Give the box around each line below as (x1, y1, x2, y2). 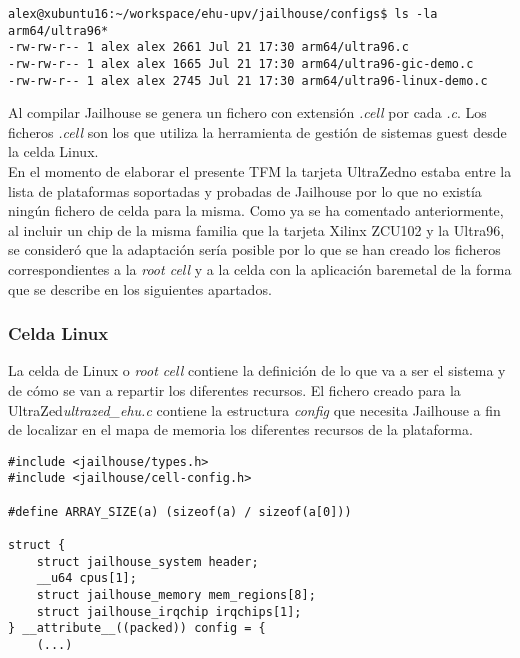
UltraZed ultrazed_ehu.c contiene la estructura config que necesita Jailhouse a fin (8, 399, 501, 420)
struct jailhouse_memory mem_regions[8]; (36, 588, 316, 603)
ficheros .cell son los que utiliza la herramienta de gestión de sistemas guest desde (8, 121, 507, 142)
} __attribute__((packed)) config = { (8, 621, 266, 636)
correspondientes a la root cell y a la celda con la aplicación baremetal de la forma (8, 259, 512, 280)
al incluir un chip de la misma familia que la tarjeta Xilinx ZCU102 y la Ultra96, (8, 219, 505, 240)
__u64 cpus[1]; (36, 571, 137, 586)
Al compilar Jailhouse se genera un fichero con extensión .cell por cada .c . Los (8, 102, 487, 123)
